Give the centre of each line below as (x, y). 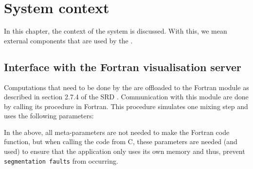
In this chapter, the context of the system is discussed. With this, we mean (116, 31)
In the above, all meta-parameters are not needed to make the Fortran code (117, 132)
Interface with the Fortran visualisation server (123, 66)
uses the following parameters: (49, 116)
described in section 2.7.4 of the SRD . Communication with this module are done (126, 97)
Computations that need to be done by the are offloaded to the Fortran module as (126, 87)
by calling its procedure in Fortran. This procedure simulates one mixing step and (126, 106)
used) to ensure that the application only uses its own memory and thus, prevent (125, 151)
